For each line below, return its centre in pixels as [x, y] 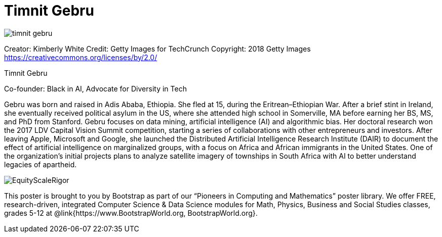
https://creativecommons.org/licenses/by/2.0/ [81, 57]
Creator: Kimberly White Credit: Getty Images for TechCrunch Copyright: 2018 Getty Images [157, 49]
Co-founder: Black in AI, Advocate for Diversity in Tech [95, 88]
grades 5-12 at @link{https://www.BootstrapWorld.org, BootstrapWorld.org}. [131, 213]
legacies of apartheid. [41, 164]
